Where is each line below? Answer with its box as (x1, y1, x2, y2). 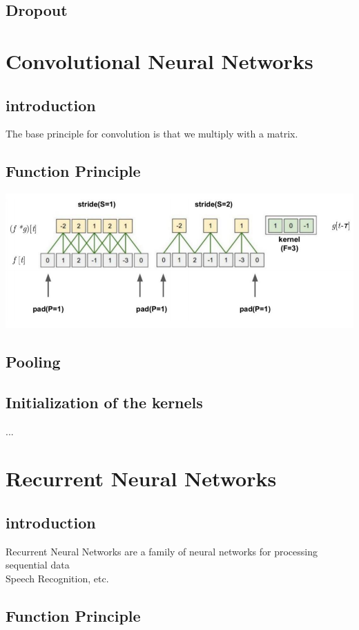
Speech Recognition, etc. (6, 571, 109, 585)
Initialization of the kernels (6, 391, 203, 412)
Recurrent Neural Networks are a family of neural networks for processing (6, 544, 318, 558)
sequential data (6, 557, 70, 572)
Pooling (6, 351, 61, 372)
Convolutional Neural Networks (6, 46, 313, 75)
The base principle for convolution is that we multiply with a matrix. (6, 126, 298, 141)
